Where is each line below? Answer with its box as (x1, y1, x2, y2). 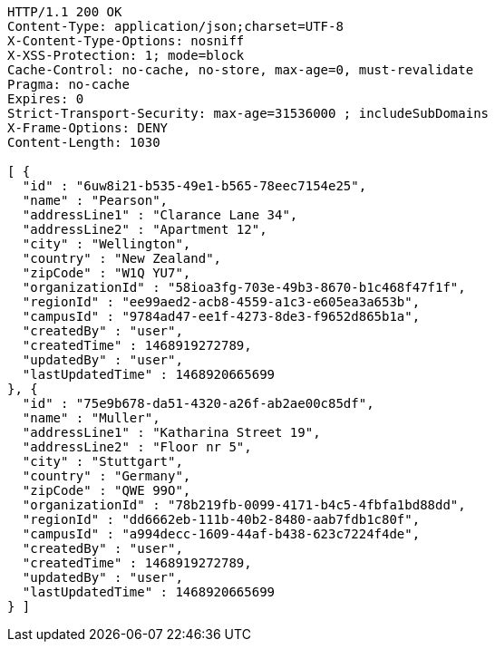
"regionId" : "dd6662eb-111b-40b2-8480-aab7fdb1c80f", (22, 512, 421, 527)
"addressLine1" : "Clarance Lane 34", (22, 208, 298, 222)
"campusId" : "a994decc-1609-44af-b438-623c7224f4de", (22, 527, 421, 541)
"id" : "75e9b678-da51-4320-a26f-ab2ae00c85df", (22, 396, 374, 411)
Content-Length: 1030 (7, 135, 160, 150)
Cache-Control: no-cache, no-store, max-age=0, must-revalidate (7, 63, 474, 77)
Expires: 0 (7, 92, 84, 106)
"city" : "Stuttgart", (22, 454, 183, 469)
